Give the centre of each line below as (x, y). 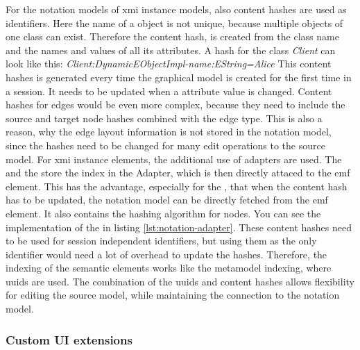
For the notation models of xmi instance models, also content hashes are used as (176, 9)
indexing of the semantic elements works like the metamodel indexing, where (169, 268)
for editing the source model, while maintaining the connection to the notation (173, 295)
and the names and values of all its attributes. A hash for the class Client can (171, 50)
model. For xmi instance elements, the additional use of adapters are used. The (174, 159)
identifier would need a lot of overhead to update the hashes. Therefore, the (166, 254)
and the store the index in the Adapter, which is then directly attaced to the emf (178, 173)
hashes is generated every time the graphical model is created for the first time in (179, 77)
